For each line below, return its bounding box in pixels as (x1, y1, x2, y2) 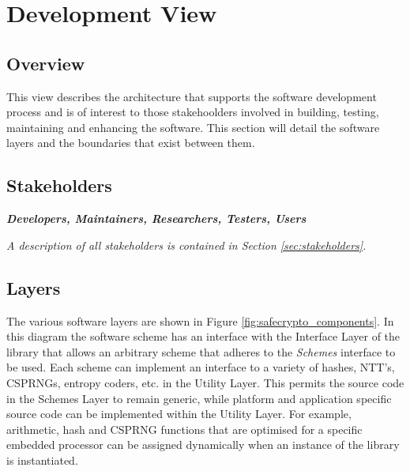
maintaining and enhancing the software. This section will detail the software (6, 119, 380, 135)
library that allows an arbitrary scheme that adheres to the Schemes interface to (6, 343, 396, 360)
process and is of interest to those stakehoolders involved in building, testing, (6, 104, 379, 120)
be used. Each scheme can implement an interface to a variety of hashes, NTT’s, (6, 359, 395, 375)
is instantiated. (6, 451, 78, 468)
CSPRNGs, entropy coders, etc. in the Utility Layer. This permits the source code (6, 374, 404, 390)
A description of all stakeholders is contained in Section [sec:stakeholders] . (6, 236, 367, 253)
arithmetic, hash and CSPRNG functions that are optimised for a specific (6, 420, 363, 437)
